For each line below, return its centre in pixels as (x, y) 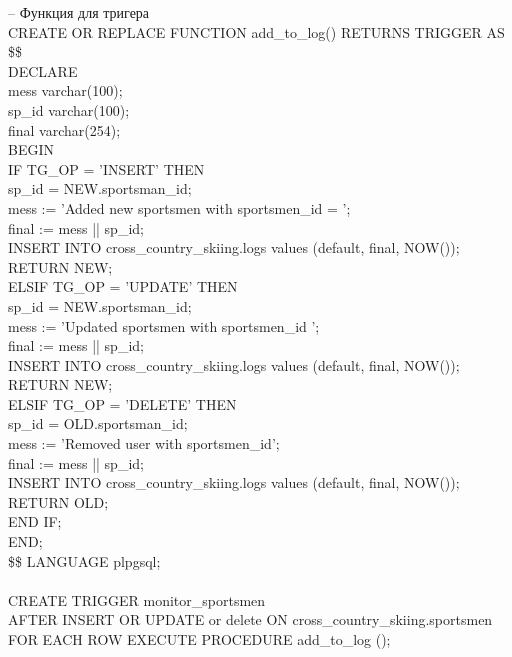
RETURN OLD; (58, 501)
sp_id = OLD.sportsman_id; (98, 423)
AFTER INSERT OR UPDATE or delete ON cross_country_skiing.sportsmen (250, 619)
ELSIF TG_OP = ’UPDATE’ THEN (123, 286)
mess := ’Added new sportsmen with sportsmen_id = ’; (179, 207)
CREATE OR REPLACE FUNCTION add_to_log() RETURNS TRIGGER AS (256, 31)
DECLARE (43, 70)
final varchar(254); (64, 129)
